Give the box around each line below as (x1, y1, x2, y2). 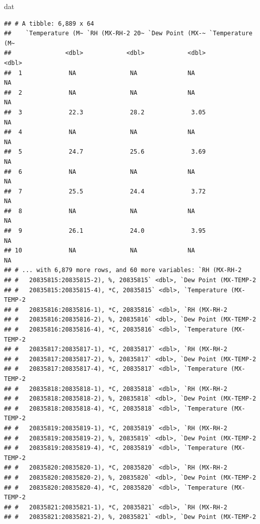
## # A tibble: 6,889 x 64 (4, 20, 94, 27)
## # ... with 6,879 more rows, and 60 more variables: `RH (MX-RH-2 (4, 267, 242, 274)
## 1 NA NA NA (4, 69, 195, 77)
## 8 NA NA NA (4, 207, 195, 215)
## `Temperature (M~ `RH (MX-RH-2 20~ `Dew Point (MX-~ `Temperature (4, 30, 252, 37)
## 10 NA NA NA (4, 247, 195, 254)
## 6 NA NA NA (4, 168, 195, 175)
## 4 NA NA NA (4, 128, 195, 136)
